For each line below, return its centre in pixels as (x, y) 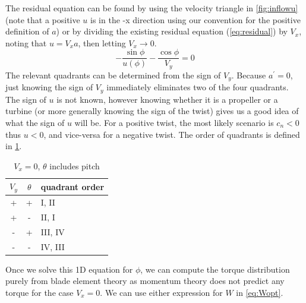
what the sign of (35, 122)
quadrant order (72, 186)
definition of (27, 31)
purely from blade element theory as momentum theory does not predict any (145, 281)
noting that (26, 42)
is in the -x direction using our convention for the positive (195, 19)
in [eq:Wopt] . (260, 292)
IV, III (53, 246)
